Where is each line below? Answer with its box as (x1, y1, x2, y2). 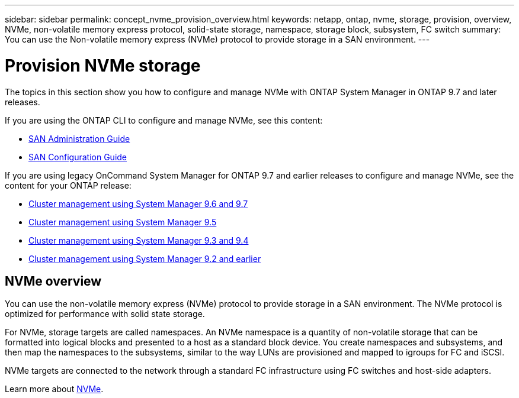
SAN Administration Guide (28, 133, 130, 144)
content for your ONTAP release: (5, 180, 132, 190)
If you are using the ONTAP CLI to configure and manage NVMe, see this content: (5, 115, 323, 125)
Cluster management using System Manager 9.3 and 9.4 (28, 235, 249, 245)
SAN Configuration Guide (28, 151, 127, 162)
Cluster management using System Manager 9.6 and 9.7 (28, 198, 248, 209)
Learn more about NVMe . (5, 384, 104, 394)
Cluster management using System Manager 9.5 (28, 216, 217, 227)
